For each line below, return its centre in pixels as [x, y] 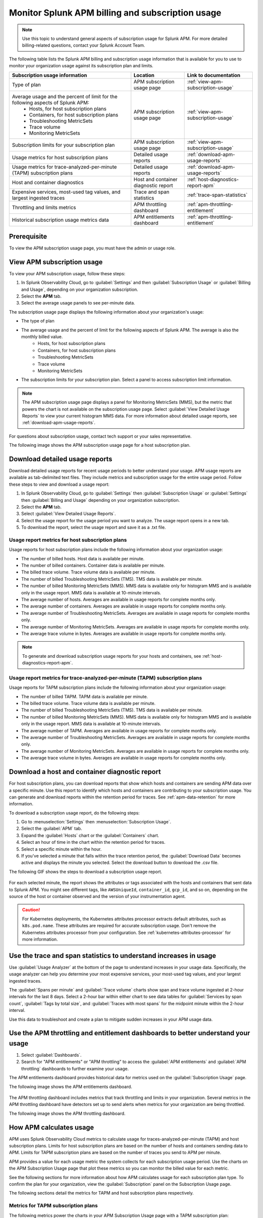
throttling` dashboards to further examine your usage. [75, 1068]
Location [144, 75]
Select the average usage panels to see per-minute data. [78, 303]
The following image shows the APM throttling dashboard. [67, 1113]
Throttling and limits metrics [44, 207]
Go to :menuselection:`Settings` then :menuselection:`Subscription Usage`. [96, 822]
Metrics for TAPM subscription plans [53, 1206]
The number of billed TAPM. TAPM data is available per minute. [85, 696]
